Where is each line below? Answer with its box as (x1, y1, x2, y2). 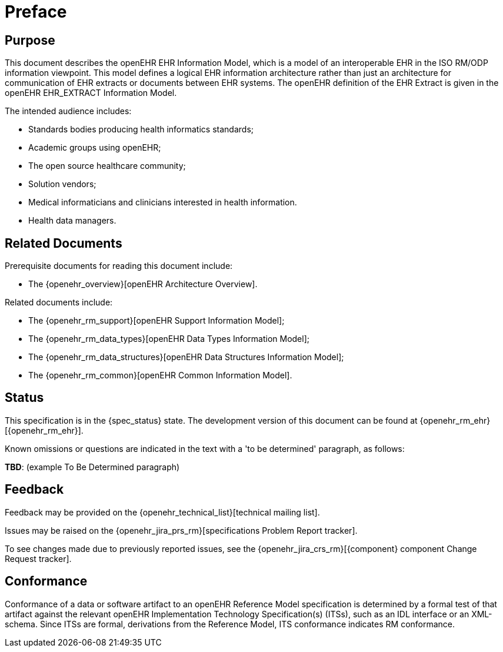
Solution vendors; (28, 179, 96, 189)
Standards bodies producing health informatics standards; (28, 124, 254, 135)
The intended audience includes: (5, 106, 132, 117)
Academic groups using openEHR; (28, 142, 161, 153)
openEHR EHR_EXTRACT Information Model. (5, 88, 177, 98)
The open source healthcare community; (28, 161, 186, 171)
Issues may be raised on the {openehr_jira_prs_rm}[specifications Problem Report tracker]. (5, 525, 358, 535)
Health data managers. (28, 215, 116, 226)
